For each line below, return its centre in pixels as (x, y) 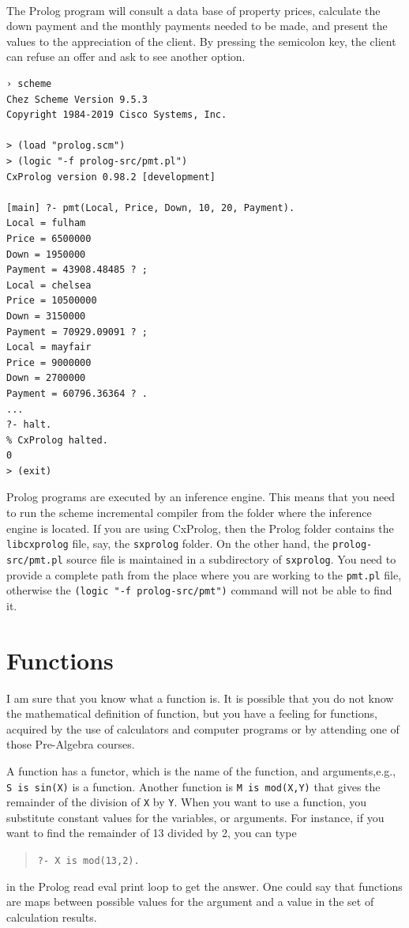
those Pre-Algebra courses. (71, 744)
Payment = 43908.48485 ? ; (77, 270)
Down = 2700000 (46, 378)
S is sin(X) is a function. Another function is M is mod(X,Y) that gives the (193, 786)
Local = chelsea (49, 285)
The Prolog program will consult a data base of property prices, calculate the (193, 10)
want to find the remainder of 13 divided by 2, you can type (152, 833)
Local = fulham (46, 223)
